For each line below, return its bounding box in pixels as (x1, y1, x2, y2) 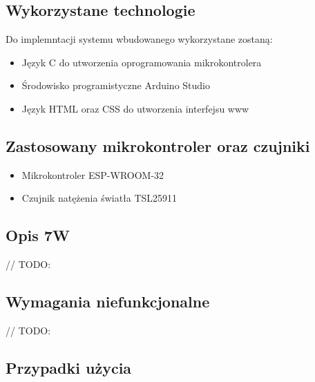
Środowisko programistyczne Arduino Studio (21, 78, 210, 93)
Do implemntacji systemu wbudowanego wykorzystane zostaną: (6, 32, 273, 46)
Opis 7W (6, 225, 70, 246)
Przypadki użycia (6, 356, 132, 378)
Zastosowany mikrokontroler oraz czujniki (6, 135, 310, 156)
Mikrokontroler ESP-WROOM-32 (21, 167, 164, 182)
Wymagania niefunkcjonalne (6, 291, 210, 312)
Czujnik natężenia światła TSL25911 (21, 191, 178, 205)
